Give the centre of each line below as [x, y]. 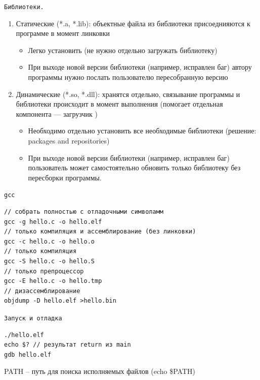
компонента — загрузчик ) [57, 113]
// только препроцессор [44, 271]
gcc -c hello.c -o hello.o [49, 241]
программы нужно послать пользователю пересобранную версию [128, 77]
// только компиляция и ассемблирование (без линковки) [100, 232]
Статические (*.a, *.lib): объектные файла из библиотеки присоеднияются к [133, 23]
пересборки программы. [65, 177]
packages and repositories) [69, 140]
